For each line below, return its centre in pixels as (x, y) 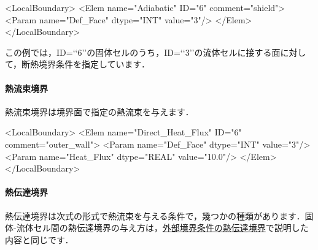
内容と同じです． (39, 239)
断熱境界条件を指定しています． (86, 64)
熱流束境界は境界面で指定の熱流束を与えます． (99, 111)
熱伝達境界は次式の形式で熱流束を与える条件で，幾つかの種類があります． (155, 215)
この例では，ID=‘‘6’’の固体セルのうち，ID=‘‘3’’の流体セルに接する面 (143, 52)
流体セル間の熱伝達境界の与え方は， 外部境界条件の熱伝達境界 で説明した (162, 228)
